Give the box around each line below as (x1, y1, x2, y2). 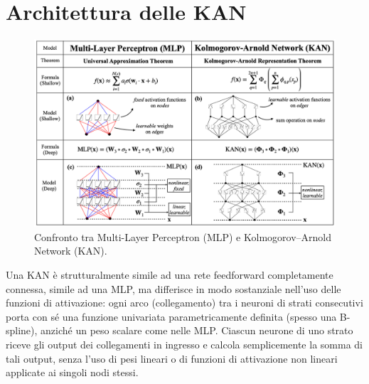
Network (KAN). (34, 243, 107, 258)
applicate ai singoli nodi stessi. (6, 365, 139, 380)
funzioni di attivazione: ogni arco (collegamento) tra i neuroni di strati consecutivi (6, 295, 363, 310)
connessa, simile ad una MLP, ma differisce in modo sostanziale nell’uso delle (6, 281, 341, 296)
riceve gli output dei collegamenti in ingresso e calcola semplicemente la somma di (6, 337, 363, 352)
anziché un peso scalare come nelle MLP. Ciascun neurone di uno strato (41, 323, 353, 338)
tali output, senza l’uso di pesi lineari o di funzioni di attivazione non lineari (6, 351, 338, 366)
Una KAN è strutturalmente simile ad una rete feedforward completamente (6, 267, 333, 282)
